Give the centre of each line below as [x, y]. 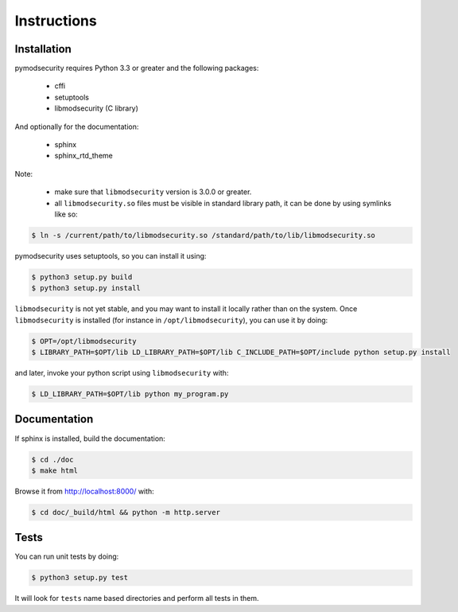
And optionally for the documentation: [77, 127]
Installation [43, 49]
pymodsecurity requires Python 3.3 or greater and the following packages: [137, 68]
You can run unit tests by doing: [67, 556]
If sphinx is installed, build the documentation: [90, 439]
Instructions [56, 21]
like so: [66, 214]
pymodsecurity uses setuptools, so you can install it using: [111, 255]
